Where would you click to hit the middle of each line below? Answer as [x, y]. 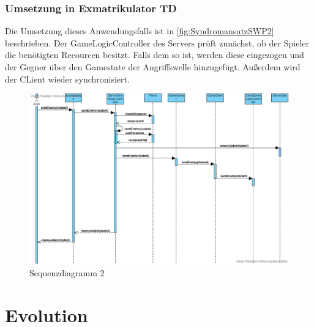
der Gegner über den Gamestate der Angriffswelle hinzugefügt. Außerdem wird [153, 67]
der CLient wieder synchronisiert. [67, 79]
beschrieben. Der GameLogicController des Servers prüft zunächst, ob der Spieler [157, 42]
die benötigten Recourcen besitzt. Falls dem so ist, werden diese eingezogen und [155, 55]
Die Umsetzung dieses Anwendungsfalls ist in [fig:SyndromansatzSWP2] [140, 31]
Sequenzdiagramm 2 [67, 272]
